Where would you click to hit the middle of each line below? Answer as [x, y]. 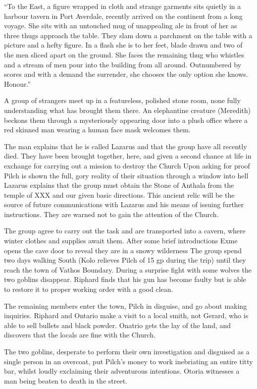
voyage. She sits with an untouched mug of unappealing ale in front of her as [121, 26]
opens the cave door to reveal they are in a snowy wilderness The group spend [123, 250]
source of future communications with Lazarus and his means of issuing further [124, 204]
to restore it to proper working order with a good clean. [89, 289]
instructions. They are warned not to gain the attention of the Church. [111, 214]
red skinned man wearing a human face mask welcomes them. [97, 130]
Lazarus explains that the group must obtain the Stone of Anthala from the [119, 185]
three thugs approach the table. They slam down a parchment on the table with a [128, 35]
